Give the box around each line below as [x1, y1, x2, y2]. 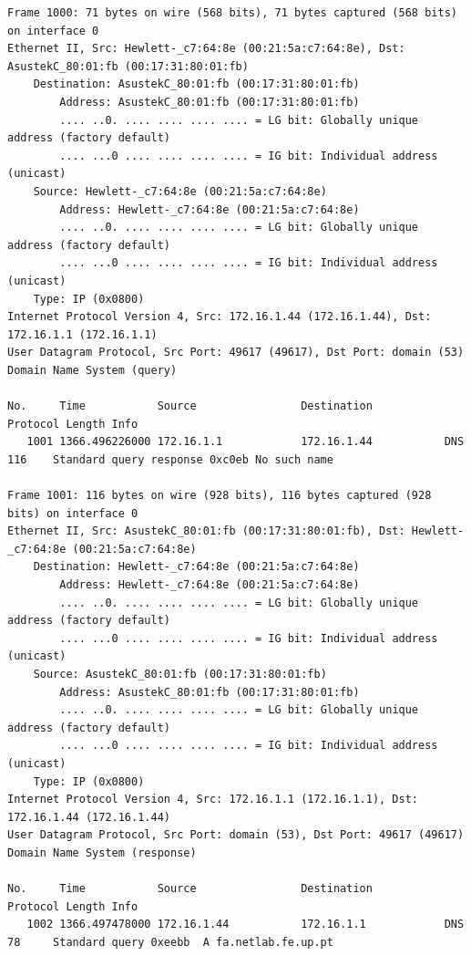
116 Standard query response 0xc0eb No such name [7, 452, 333, 466]
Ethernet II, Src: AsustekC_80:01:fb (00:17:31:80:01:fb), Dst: [7, 525, 405, 538]
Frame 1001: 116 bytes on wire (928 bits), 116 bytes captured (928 [7, 489, 432, 503]
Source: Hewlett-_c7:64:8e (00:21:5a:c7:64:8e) [33, 184, 327, 198]
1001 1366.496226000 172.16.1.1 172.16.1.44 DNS [26, 435, 465, 449]
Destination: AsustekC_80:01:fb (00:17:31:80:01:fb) [33, 78, 360, 91]
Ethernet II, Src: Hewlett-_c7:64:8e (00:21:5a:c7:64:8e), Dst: [7, 42, 405, 56]
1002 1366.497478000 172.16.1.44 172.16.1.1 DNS [26, 918, 465, 931]
